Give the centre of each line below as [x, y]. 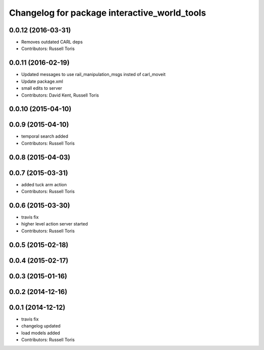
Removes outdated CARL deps [52, 42]
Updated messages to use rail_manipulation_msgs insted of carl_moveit [93, 75]
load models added [41, 333]
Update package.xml [42, 81]
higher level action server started [55, 224]
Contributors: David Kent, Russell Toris [60, 95]
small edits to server [42, 88]
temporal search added [45, 136]
